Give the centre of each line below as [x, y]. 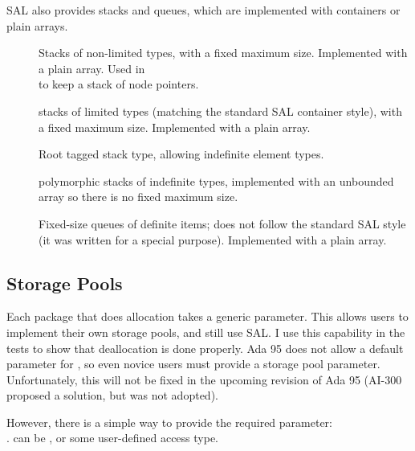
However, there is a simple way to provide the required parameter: [169, 422]
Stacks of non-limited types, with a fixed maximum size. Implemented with [223, 53]
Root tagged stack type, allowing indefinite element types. [181, 154]
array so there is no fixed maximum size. [138, 197]
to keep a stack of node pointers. [119, 84]
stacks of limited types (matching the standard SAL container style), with [220, 111]
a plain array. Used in [92, 68]
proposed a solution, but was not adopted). [112, 395]
